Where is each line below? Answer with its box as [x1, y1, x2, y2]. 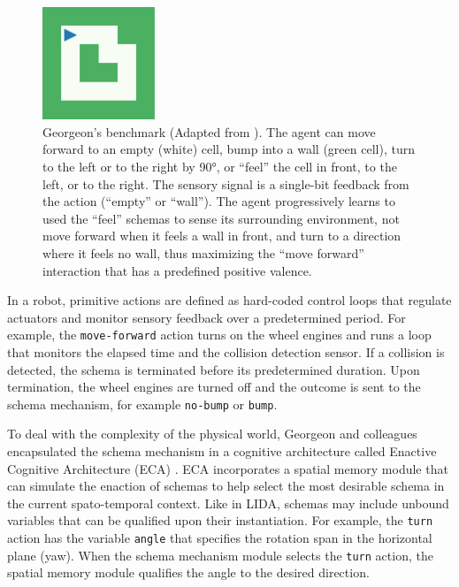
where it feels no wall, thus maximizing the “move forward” [42, 243, 364, 262]
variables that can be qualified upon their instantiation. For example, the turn [7, 511, 433, 530]
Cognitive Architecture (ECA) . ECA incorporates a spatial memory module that [7, 459, 448, 477]
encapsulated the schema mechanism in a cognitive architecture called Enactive [7, 442, 437, 460]
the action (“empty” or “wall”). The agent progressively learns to [42, 192, 395, 210]
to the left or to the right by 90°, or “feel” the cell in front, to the [42, 156, 397, 175]
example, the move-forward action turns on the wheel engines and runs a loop [7, 325, 432, 344]
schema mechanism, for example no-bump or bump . [7, 394, 278, 413]
